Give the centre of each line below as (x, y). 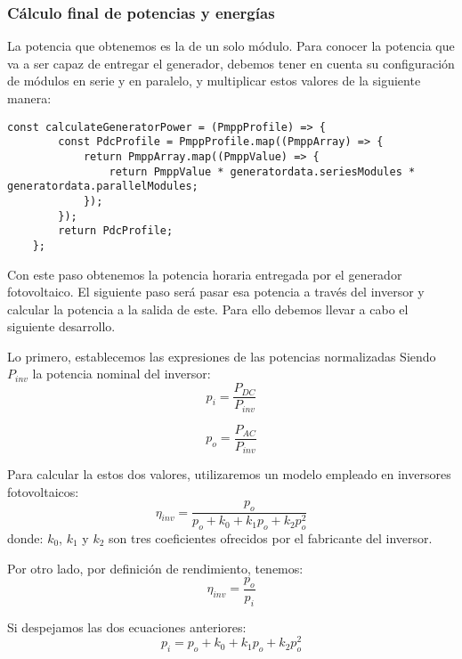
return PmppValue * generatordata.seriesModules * (262, 171)
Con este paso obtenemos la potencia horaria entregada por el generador (205, 274)
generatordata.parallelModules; (103, 187)
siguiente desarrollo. (61, 326)
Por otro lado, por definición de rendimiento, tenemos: (155, 568)
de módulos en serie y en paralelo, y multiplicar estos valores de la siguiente (214, 81)
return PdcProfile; (116, 231)
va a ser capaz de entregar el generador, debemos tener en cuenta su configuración (231, 63)
